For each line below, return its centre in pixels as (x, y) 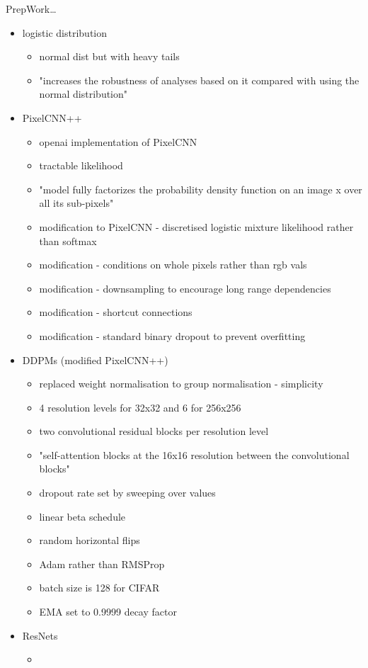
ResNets (40, 635)
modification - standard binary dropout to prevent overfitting (172, 335)
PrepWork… (31, 9)
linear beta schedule (82, 516)
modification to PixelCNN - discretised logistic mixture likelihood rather (196, 226)
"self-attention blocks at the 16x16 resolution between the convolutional (194, 454)
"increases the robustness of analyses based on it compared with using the (199, 80)
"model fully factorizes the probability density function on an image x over (201, 189)
